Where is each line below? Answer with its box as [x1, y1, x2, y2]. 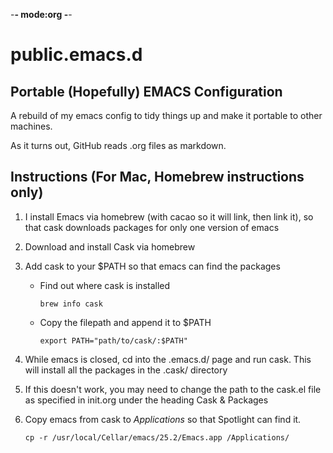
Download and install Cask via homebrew [24, 240, 196, 253]
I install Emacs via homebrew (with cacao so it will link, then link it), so [24, 210, 314, 223]
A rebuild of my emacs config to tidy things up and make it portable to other [10, 110, 323, 121]
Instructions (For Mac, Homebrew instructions [10, 169, 305, 186]
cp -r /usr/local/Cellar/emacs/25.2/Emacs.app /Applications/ [24, 432, 290, 443]
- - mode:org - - [10, 9, 73, 20]
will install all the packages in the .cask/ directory [24, 364, 228, 376]
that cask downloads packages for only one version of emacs [24, 221, 280, 233]
